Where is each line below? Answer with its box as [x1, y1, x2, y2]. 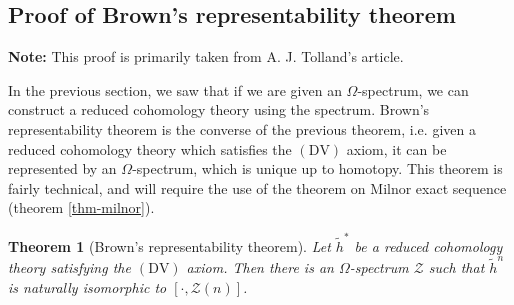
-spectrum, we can [357, 79, 469, 100]
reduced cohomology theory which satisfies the [8, 138, 292, 159]
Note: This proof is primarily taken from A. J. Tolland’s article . [8, 46, 404, 67]
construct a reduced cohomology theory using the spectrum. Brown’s [8, 99, 430, 120]
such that [428, 256, 485, 277]
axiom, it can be [346, 138, 447, 159]
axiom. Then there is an [186, 256, 334, 277]
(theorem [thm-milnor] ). [8, 197, 155, 218]
